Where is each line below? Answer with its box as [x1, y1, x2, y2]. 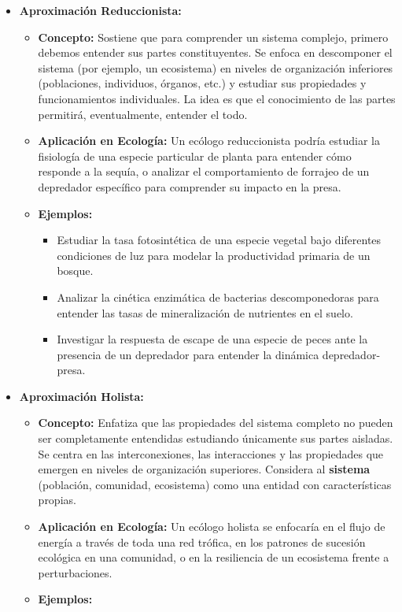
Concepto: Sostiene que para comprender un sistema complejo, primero [38, 28, 389, 45]
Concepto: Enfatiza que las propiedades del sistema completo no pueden [38, 414, 393, 431]
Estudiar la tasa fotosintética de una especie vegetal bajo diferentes [57, 232, 382, 248]
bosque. [57, 262, 94, 279]
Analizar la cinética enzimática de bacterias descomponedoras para [57, 288, 379, 305]
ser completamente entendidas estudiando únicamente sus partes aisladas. [38, 430, 393, 447]
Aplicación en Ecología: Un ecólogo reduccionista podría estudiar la [38, 132, 380, 149]
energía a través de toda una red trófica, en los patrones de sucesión [38, 533, 366, 550]
